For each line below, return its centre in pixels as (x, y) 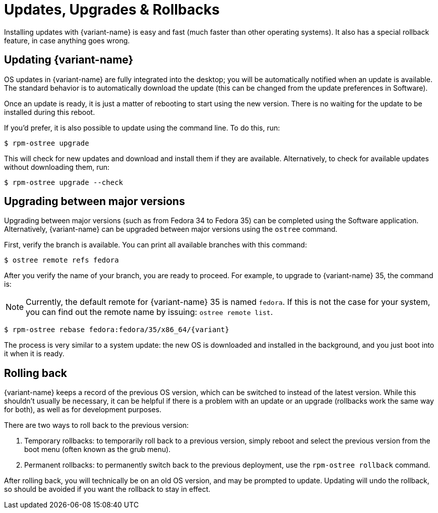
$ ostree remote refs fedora (61, 260)
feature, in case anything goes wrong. (67, 40)
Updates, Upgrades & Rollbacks (112, 10)
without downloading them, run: (57, 167)
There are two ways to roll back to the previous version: (97, 425)
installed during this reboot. (50, 112)
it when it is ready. (34, 354)
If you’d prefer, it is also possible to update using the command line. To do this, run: (142, 127)
